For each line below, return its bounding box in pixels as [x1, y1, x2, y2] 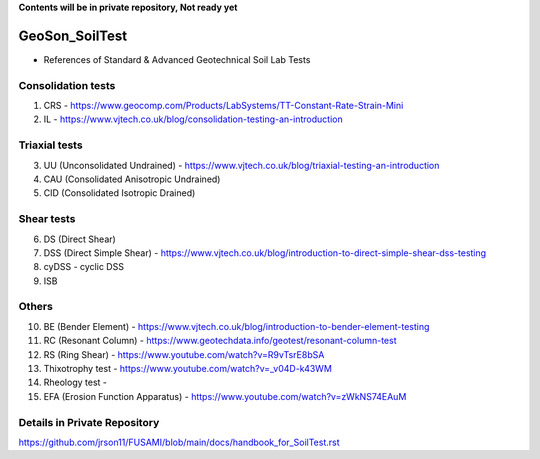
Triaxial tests [18, 138, 84, 152]
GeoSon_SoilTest [18, 27, 128, 44]
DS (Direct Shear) [43, 233, 117, 245]
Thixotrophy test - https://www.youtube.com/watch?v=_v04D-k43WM [43, 362, 332, 374]
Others [18, 300, 54, 314]
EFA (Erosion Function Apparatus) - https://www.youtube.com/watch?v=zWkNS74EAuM [43, 390, 407, 402]
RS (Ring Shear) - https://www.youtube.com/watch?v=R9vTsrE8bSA [43, 348, 325, 360]
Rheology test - [43, 376, 107, 389]
